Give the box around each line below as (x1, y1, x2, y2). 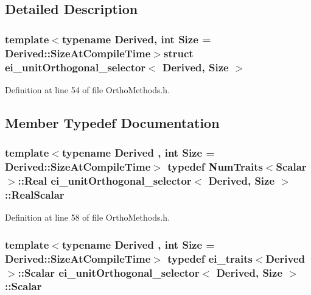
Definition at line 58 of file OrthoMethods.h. (5, 211, 170, 224)
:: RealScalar (5, 187, 65, 202)
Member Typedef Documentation (5, 113, 220, 132)
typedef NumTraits (167, 159, 263, 174)
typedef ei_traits (167, 251, 253, 266)
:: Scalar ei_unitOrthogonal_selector (18, 265, 200, 280)
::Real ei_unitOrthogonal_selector (18, 172, 192, 188)
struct (164, 45, 194, 60)
